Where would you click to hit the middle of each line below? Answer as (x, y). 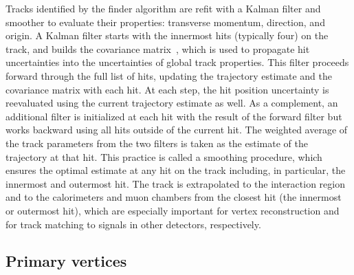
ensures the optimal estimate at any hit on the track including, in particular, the (176, 170)
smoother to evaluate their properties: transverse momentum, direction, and (165, 22)
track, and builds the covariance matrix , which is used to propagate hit (158, 48)
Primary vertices (66, 261)
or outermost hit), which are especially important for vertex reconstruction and (173, 210)
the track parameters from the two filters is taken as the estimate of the (157, 143)
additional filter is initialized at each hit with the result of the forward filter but (174, 116)
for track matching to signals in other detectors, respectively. (133, 224)
